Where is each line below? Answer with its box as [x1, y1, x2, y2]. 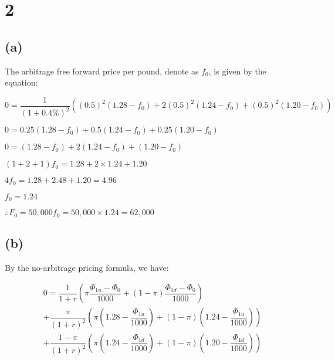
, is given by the [208, 64, 266, 77]
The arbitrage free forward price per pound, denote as [5, 64, 199, 77]
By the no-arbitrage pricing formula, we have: [5, 261, 169, 273]
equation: [5, 76, 38, 89]
